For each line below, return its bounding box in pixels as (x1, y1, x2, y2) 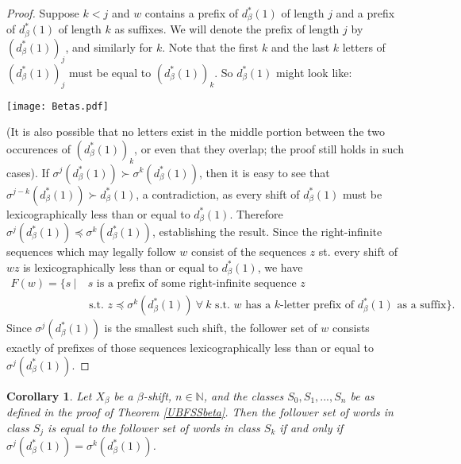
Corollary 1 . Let (6, 387, 92, 404)
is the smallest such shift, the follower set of (104, 319, 317, 336)
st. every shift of (318, 243, 398, 259)
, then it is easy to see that (198, 164, 330, 180)
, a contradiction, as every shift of (136, 185, 300, 202)
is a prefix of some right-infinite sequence (96, 278, 297, 290)
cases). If (6, 164, 49, 180)
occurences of (6, 140, 71, 157)
